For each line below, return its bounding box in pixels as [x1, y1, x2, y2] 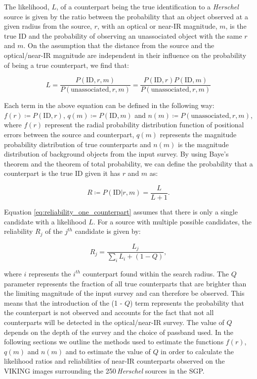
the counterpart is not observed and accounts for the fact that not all [4, 307, 214, 318]
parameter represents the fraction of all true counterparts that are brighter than [4, 278, 247, 288]
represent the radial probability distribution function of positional [44, 119, 244, 130]
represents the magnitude [160, 129, 237, 139]
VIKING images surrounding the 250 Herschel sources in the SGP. [4, 365, 205, 376]
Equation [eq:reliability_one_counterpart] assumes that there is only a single [4, 207, 238, 217]
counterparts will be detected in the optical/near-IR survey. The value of [4, 317, 224, 327]
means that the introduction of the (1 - [4, 297, 123, 308]
